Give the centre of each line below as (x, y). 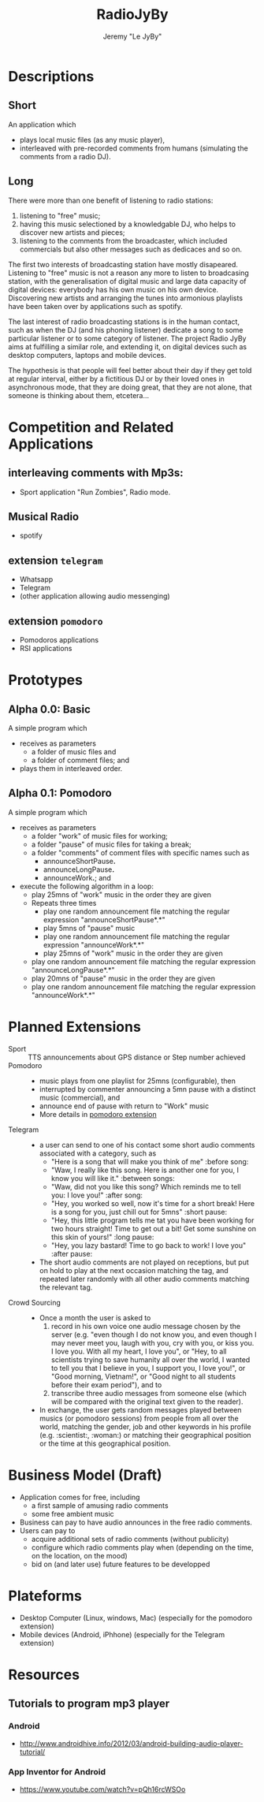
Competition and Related (91, 427)
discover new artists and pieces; (72, 232)
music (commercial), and (80, 1097)
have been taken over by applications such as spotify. (95, 306)
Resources (44, 1675)
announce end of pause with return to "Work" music (124, 1106)
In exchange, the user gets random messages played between (140, 1409)
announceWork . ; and (77, 877)
